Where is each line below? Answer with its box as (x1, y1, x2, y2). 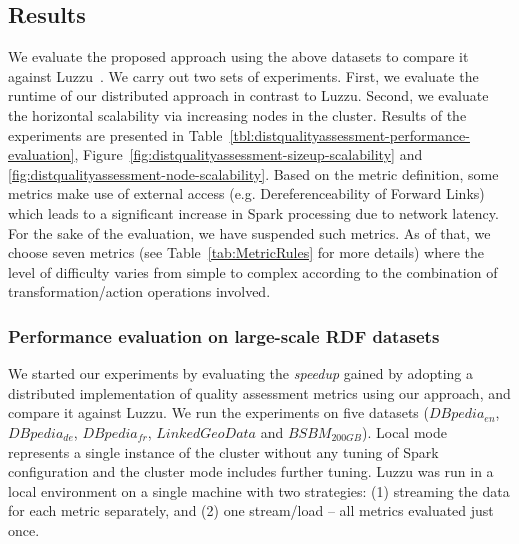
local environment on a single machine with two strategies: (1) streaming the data (8, 480, 510, 501)
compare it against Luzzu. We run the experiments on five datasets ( (8, 402, 429, 423)
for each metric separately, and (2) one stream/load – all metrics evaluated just (8, 500, 494, 521)
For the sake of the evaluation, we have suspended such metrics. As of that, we (8, 222, 491, 243)
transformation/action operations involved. (8, 281, 271, 302)
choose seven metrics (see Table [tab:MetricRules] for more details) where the (8, 242, 485, 263)
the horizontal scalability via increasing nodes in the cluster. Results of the (8, 104, 467, 125)
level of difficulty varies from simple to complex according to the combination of (8, 261, 498, 282)
